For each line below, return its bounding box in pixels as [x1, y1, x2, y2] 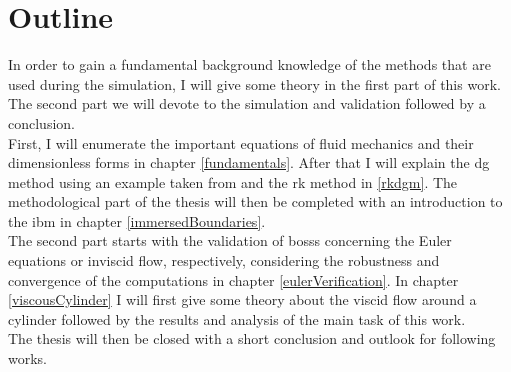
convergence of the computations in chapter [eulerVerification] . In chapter [8, 269, 459, 290]
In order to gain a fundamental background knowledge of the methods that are [8, 54, 491, 75]
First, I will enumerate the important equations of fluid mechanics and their [8, 132, 474, 153]
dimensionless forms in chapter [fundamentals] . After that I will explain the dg [8, 152, 490, 173]
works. [8, 348, 48, 369]
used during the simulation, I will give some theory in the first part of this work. [8, 73, 501, 94]
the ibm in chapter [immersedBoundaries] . [8, 210, 266, 231]
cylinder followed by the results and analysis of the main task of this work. [8, 308, 466, 329]
